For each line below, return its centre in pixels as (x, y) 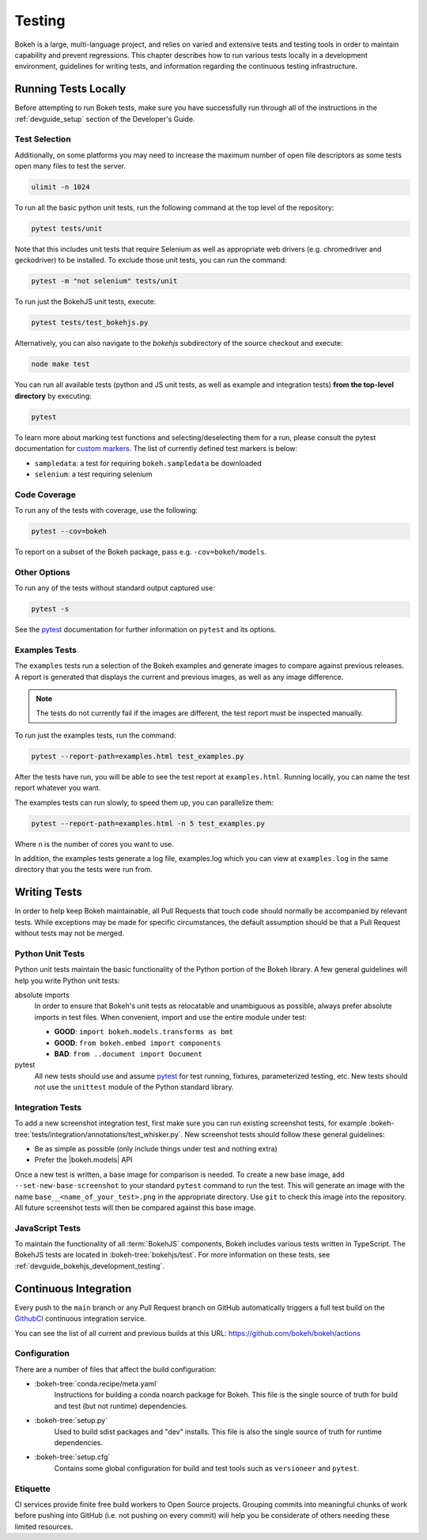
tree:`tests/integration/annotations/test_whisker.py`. (99, 1134)
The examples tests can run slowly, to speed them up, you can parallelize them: (144, 802)
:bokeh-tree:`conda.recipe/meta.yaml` (96, 1384)
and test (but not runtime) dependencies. (121, 1405)
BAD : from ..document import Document (128, 1053)
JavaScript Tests (48, 1228)
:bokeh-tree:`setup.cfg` (72, 1457)
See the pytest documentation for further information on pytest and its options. (145, 630)
